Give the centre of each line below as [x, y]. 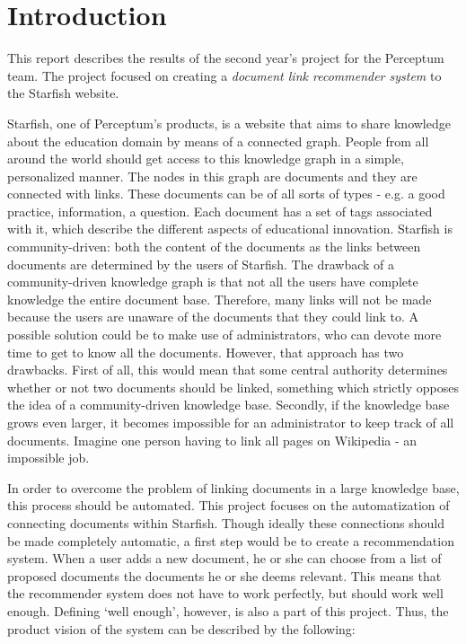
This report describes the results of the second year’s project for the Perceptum [226, 58]
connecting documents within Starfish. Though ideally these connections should [226, 522]
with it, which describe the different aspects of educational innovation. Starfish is [230, 229]
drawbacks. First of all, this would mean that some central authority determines [228, 370]
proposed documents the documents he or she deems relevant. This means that [224, 575]
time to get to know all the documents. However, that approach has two [206, 352]
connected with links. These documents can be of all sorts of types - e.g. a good [226, 194]
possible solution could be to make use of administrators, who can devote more [224, 335]
